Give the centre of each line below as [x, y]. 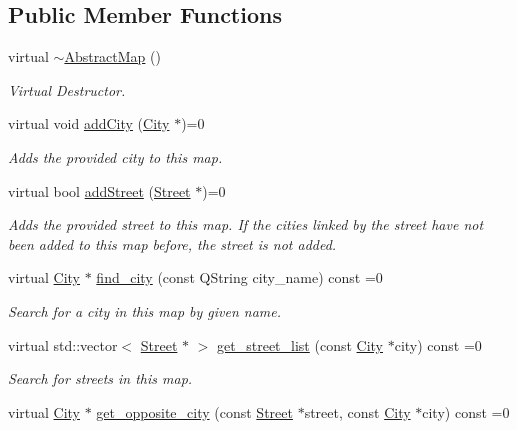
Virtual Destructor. [67, 89]
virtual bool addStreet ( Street [99, 190]
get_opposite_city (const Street [194, 411]
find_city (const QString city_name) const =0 [239, 277]
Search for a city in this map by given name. [145, 310]
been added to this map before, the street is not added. [172, 243]
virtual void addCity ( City [89, 123]
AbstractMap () [112, 56]
